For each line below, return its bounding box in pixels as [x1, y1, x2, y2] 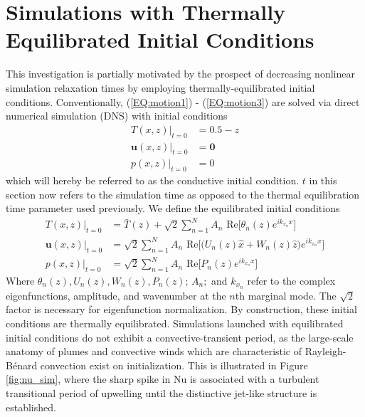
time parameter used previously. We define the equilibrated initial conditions [6, 201, 340, 216]
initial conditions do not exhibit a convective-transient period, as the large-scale [6, 329, 354, 344]
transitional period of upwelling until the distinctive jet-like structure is [6, 385, 317, 400]
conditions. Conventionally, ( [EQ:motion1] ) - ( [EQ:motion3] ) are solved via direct [6, 94, 360, 109]
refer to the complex [247, 273, 336, 287]
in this [309, 173, 337, 188]
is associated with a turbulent [189, 371, 319, 386]
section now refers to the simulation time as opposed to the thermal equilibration [6, 186, 360, 201]
